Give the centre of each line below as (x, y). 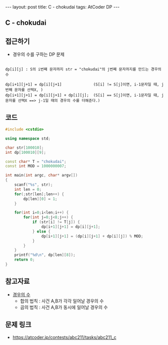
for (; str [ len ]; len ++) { (39, 194)
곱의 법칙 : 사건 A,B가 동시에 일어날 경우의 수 (64, 307)
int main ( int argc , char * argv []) (42, 176)
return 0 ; (25, 260)
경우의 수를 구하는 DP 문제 (38, 55)
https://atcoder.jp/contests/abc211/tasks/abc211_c (64, 337)
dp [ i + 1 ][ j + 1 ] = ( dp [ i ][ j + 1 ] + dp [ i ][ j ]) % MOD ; (92, 236)
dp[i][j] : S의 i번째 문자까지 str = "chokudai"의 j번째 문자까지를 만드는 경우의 (83, 69)
